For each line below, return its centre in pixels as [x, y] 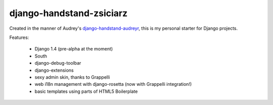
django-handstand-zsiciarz [69, 13]
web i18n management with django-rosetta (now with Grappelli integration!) [113, 84]
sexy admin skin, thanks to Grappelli [72, 77]
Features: [19, 37]
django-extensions [54, 70]
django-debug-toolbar [58, 63]
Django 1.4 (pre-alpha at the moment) [74, 49]
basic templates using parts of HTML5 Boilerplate [86, 91]
